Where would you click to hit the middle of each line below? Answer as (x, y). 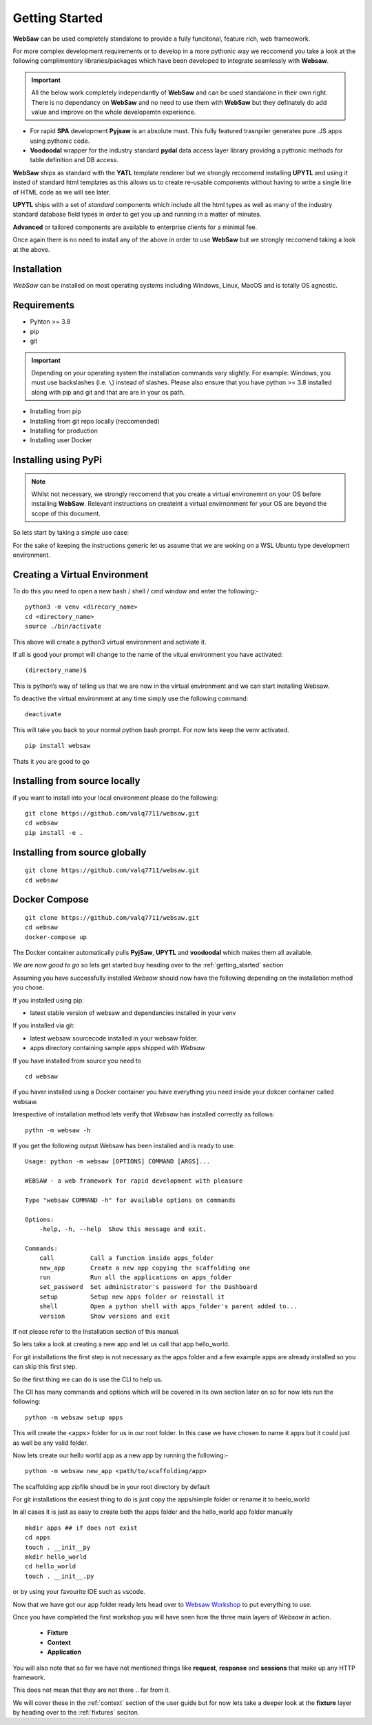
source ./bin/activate (63, 627)
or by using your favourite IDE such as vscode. (79, 1592)
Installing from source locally (76, 781)
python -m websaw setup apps (74, 1417)
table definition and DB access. (74, 160)
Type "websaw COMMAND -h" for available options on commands (130, 1200)
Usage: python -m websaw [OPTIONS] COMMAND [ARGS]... (117, 1162)
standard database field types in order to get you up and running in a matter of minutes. (137, 215)
